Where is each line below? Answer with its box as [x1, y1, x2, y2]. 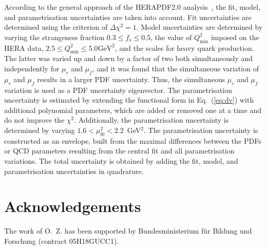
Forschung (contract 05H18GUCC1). [4, 235, 119, 246]
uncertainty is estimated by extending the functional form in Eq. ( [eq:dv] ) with [4, 94, 254, 105]
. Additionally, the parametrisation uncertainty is [74, 114, 229, 125]
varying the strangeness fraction [4, 31, 105, 42]
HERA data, [4, 42, 44, 53]
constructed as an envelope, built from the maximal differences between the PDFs [4, 135, 261, 146]
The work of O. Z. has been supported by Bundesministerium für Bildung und [4, 225, 252, 236]
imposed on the [211, 31, 259, 42]
